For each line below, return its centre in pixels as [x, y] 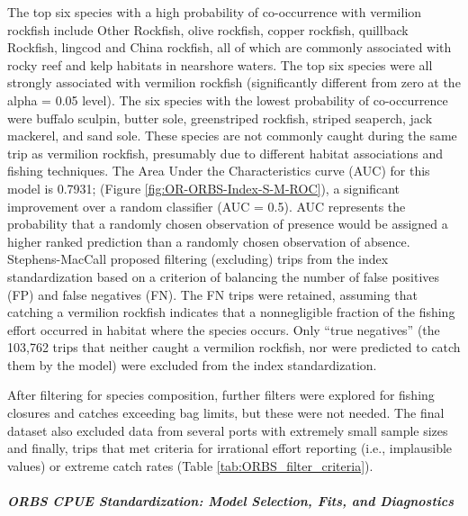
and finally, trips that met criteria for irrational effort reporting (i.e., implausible [230, 448]
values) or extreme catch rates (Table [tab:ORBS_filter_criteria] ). [190, 465]
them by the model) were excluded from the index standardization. [192, 364]
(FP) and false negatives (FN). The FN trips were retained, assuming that [212, 294]
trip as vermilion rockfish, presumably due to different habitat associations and [225, 153]
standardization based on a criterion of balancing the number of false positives [224, 276]
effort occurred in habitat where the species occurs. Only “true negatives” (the [224, 329]
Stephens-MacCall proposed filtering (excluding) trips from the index [198, 259]
